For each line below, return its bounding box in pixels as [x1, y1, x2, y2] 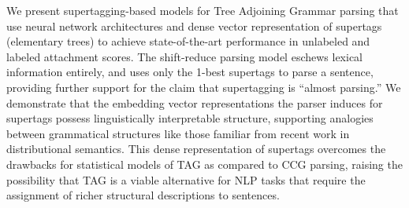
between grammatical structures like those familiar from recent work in [6, 125, 350, 141]
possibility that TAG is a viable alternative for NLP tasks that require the [6, 171, 366, 188]
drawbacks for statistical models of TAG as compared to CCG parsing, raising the [6, 155, 403, 172]
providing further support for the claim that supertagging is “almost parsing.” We [6, 78, 401, 95]
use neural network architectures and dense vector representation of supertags [6, 17, 382, 34]
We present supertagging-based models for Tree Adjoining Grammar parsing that [6, 2, 399, 18]
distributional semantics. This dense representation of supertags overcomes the [6, 140, 386, 157]
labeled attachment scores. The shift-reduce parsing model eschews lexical [6, 48, 363, 64]
